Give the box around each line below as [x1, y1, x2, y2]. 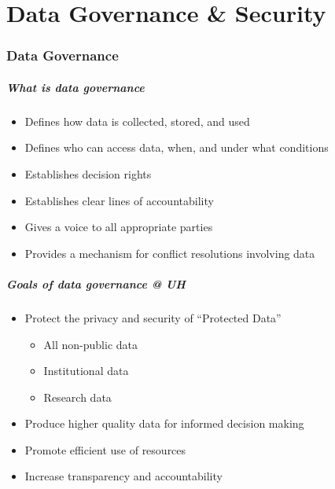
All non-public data [43, 336, 138, 352]
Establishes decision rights [24, 165, 152, 182]
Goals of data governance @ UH [6, 275, 186, 292]
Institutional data [43, 362, 129, 379]
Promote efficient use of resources [24, 441, 186, 458]
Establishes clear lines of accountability [24, 192, 214, 208]
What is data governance [6, 79, 145, 95]
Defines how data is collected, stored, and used [24, 112, 250, 129]
